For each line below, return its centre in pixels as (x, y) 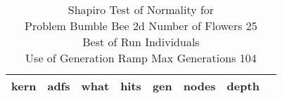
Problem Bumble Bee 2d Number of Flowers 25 (141, 26)
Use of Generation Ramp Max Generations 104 (141, 58)
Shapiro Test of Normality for (141, 9)
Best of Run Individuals (141, 42)
